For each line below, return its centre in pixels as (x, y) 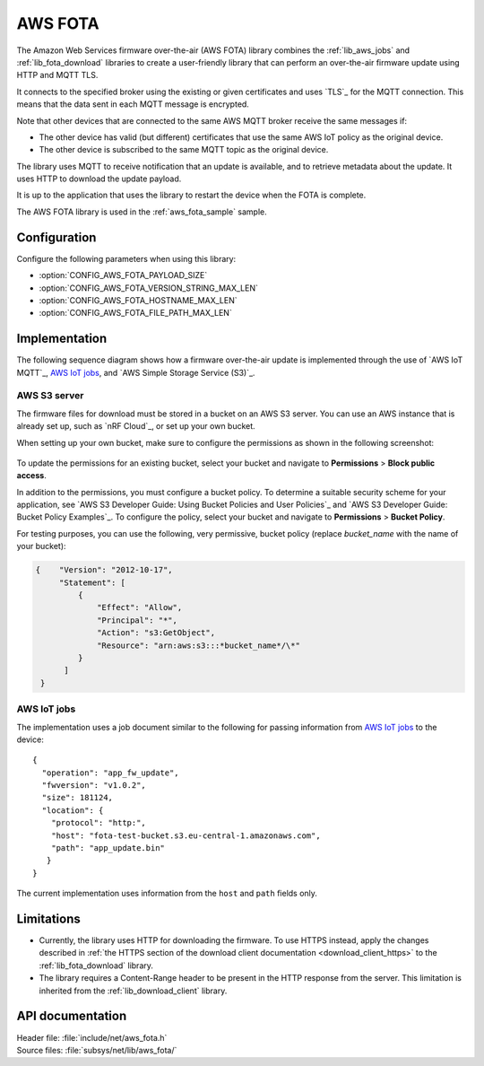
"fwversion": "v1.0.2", (94, 786)
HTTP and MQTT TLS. (57, 75)
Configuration (56, 237)
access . (31, 476)
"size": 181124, (78, 798)
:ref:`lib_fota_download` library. (96, 966)
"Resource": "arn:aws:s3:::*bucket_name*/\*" (199, 645)
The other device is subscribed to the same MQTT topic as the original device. (184, 150)
